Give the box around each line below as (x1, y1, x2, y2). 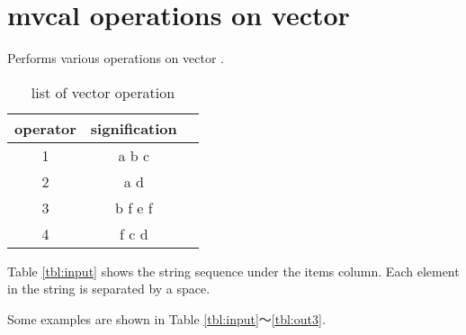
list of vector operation (31, 81, 175, 103)
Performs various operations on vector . (7, 49, 224, 68)
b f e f (114, 196, 153, 218)
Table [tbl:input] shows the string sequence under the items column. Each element (7, 261, 460, 280)
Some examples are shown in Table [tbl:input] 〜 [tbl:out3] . (7, 309, 326, 328)
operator (14, 117, 76, 139)
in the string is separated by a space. (7, 279, 211, 298)
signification (90, 117, 177, 139)
